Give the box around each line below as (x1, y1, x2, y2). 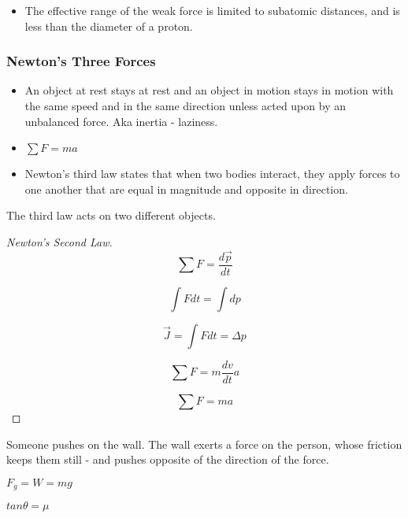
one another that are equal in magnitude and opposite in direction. (24, 180, 348, 197)
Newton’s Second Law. (6, 233, 113, 250)
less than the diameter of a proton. (24, 17, 193, 34)
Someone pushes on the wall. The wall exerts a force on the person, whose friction (6, 435, 402, 452)
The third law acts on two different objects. (6, 207, 216, 224)
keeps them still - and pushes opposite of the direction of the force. (6, 451, 329, 468)
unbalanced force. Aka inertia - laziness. (24, 113, 218, 129)
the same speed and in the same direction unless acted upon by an (24, 98, 346, 113)
